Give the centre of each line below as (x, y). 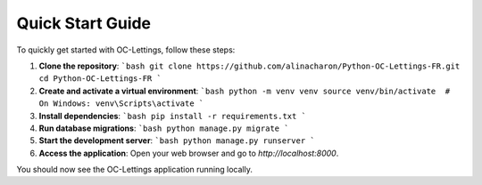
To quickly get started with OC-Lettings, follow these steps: (126, 50)
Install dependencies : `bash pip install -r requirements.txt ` (173, 116)
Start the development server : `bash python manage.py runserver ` (177, 141)
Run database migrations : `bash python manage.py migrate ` (164, 128)
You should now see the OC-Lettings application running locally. (135, 170)
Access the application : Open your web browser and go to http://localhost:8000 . (189, 153)
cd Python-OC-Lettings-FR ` (100, 79)
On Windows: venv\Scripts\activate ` (121, 104)
